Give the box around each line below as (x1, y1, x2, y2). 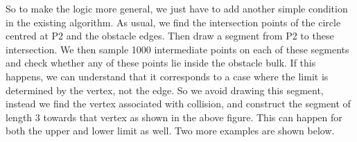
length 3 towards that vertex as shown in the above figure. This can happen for (6, 109, 342, 124)
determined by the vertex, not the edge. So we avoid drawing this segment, (6, 82, 324, 97)
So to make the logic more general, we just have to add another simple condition (6, 1, 348, 15)
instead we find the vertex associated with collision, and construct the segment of (6, 96, 351, 111)
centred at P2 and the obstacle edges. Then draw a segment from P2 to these (6, 28, 334, 43)
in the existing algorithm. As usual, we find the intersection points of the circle (6, 15, 341, 29)
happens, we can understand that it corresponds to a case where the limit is (6, 69, 329, 83)
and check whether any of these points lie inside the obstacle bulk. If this (6, 55, 316, 70)
